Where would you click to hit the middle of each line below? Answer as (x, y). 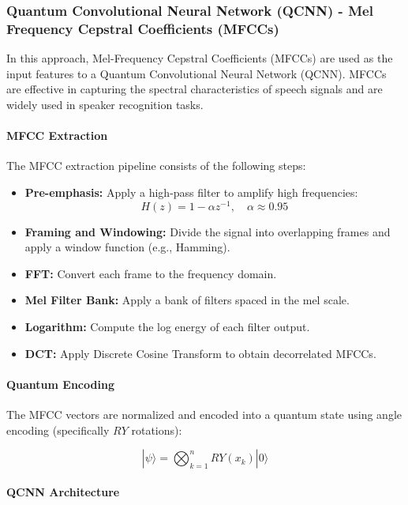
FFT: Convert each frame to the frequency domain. (151, 273)
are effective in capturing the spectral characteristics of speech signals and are (195, 89)
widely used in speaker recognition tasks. (105, 104)
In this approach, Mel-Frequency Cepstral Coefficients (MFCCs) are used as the (200, 58)
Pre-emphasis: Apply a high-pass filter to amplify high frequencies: (191, 192)
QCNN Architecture (63, 491)
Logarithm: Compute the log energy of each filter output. (167, 326)
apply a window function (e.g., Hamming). (127, 247)
